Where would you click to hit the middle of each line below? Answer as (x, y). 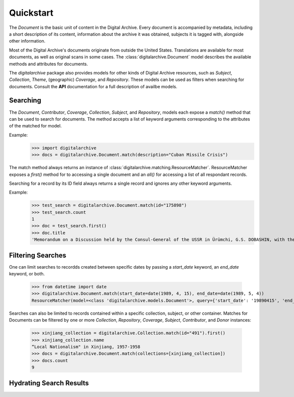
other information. (27, 41)
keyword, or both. (27, 274)
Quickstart (31, 13)
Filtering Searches (38, 255)
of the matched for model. (36, 126)
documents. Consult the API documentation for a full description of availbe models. (93, 86)
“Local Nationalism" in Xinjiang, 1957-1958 (86, 347)
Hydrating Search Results (49, 383)
